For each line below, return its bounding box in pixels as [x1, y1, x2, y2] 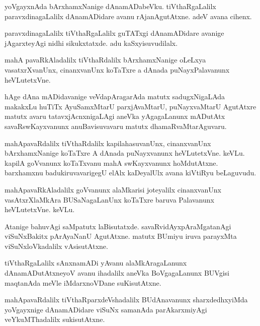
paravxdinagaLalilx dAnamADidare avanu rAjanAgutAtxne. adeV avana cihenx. [5, 11, 252, 21]
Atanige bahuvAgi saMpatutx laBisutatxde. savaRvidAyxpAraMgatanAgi [5, 221, 231, 231]
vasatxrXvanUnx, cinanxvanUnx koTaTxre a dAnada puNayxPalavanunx [5, 64, 230, 75]
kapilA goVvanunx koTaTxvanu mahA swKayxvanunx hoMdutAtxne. [5, 157, 218, 168]
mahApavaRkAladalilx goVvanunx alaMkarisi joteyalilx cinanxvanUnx [5, 184, 221, 194]
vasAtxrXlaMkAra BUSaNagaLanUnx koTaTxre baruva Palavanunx [5, 194, 214, 205]
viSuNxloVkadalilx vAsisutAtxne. [5, 240, 108, 251]
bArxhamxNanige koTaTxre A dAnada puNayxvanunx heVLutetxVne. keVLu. [5, 148, 245, 158]
